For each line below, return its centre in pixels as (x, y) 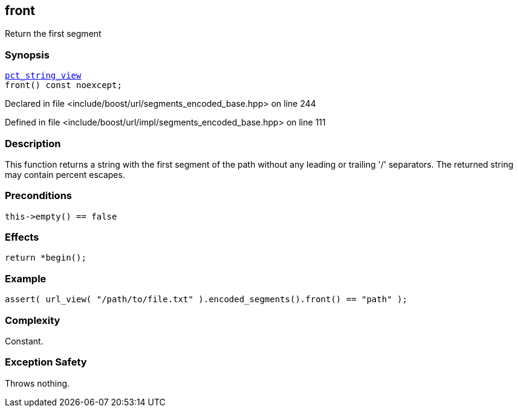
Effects (22, 237)
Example (26, 278)
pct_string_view (43, 76)
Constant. (24, 341)
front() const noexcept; (63, 85)
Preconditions (39, 196)
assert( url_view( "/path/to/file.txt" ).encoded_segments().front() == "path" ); (206, 299)
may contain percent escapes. (65, 174)
